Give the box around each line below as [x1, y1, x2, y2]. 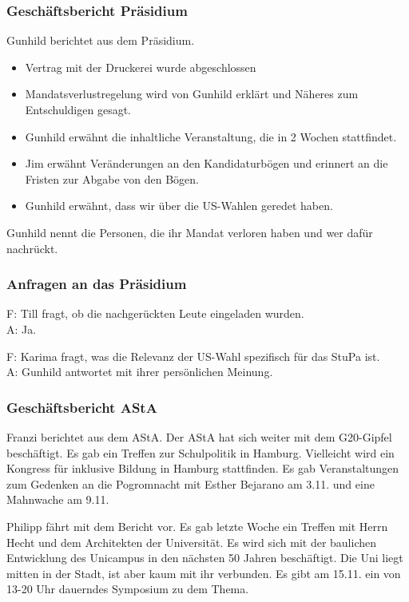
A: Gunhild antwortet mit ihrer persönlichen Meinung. [6, 363, 273, 380]
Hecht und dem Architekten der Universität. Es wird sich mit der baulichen [6, 533, 377, 550]
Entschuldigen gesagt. [25, 101, 131, 117]
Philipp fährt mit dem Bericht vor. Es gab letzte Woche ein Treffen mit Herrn [6, 517, 388, 534]
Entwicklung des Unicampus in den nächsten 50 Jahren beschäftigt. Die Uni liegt [6, 549, 403, 566]
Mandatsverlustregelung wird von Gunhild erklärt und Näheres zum [25, 85, 359, 102]
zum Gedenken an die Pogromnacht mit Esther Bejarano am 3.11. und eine [6, 475, 375, 492]
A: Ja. [6, 320, 37, 337]
